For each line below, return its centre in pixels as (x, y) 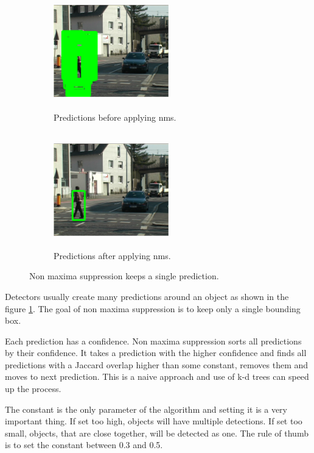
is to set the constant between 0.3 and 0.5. (84, 445)
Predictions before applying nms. (115, 117)
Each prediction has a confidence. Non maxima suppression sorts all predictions (153, 341)
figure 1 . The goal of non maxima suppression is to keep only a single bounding (153, 308)
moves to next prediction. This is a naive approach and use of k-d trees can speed (157, 376)
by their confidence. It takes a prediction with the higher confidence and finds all (156, 353)
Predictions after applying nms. (112, 255)
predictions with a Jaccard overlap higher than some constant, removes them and (157, 364)
